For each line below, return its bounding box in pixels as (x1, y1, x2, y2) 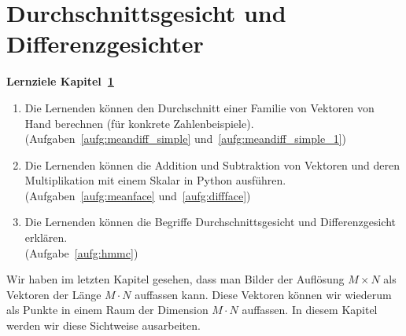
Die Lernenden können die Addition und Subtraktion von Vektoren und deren (24, 156, 400, 173)
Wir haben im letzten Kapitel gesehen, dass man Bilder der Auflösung (6, 271, 345, 287)
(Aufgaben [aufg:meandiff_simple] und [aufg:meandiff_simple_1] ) (24, 130, 347, 147)
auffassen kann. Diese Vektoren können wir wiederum (135, 286, 392, 302)
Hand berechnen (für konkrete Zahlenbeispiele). (24, 115, 254, 131)
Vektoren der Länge (6, 286, 101, 302)
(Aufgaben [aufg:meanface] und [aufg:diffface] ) (24, 187, 251, 203)
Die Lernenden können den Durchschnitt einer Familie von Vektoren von (24, 99, 375, 115)
